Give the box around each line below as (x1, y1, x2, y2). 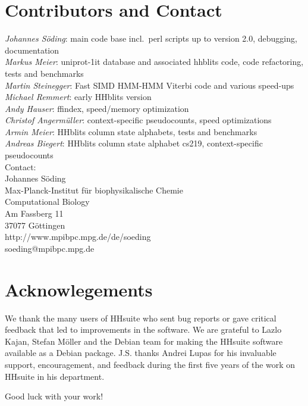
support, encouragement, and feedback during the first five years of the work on (5, 358, 296, 370)
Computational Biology (5, 195, 90, 208)
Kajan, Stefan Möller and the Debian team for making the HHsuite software (5, 335, 283, 347)
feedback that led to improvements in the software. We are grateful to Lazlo (5, 323, 282, 336)
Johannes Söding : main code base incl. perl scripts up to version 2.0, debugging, (5, 32, 297, 45)
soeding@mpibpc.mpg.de (5, 242, 95, 254)
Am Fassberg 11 (5, 207, 64, 220)
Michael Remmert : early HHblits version (5, 90, 152, 103)
